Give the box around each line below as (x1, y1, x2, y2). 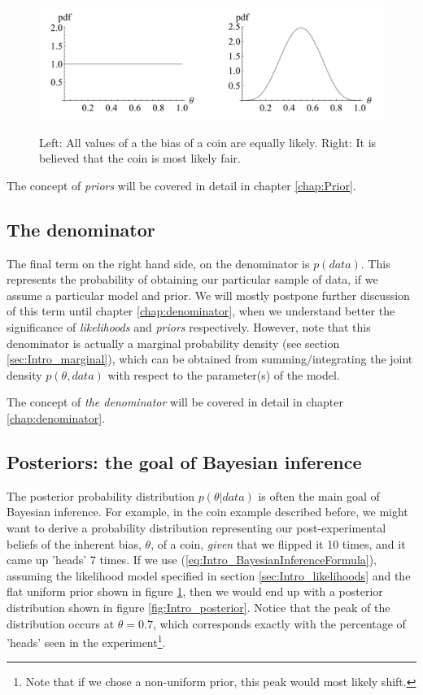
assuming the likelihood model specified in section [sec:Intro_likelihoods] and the (7, 567, 411, 584)
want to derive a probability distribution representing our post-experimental (7, 519, 386, 536)
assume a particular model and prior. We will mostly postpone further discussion (7, 286, 410, 303)
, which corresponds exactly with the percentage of (152, 615, 406, 632)
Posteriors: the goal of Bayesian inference (7, 450, 362, 475)
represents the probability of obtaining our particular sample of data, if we (7, 271, 378, 288)
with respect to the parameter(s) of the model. (107, 366, 340, 383)
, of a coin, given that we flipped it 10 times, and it (150, 535, 406, 552)
